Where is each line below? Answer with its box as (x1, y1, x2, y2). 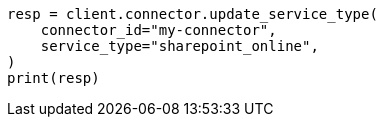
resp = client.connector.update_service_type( (7, 6, 378, 22)
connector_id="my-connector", (40, 22, 277, 38)
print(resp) (7, 70, 100, 86)
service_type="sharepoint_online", (40, 38, 319, 54)
